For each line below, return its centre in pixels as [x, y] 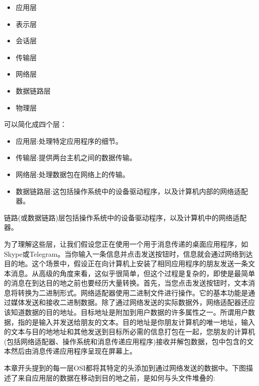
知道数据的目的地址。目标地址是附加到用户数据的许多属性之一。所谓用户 [129, 312]
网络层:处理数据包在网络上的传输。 [72, 174]
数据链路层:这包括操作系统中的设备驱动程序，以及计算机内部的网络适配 [132, 191]
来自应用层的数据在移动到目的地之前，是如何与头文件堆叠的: [116, 377]
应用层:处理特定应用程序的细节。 [69, 141]
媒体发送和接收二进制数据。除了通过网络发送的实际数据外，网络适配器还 [129, 302]
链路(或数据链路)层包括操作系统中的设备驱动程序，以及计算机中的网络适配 [125, 217]
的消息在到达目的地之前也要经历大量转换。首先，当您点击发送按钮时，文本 [126, 283]
